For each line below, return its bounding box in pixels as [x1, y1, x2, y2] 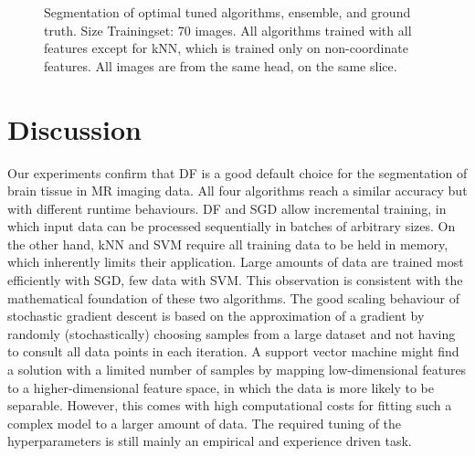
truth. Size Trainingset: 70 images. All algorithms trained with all [44, 20, 412, 39]
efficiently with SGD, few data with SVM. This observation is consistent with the [7, 270, 463, 290]
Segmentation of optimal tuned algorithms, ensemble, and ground [44, 3, 411, 21]
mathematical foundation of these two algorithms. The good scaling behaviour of [7, 288, 459, 307]
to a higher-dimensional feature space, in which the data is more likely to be [7, 377, 434, 397]
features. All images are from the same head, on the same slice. [44, 56, 397, 75]
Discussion [7, 110, 142, 147]
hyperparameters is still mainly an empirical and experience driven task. [7, 431, 412, 451]
